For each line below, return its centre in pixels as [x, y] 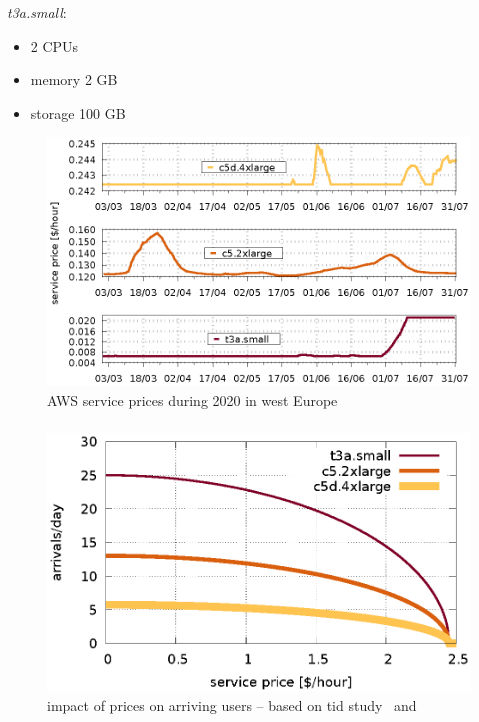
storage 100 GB [78, 112]
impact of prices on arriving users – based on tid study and [232, 705]
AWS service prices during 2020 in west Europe [192, 399]
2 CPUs [54, 45]
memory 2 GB [74, 79]
